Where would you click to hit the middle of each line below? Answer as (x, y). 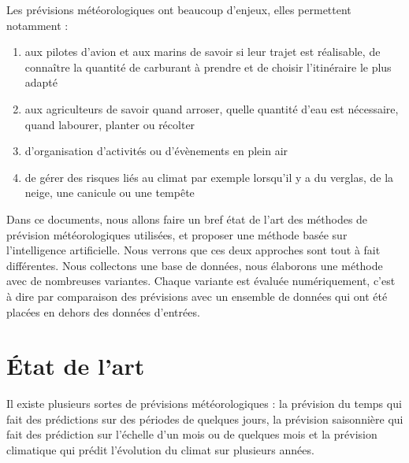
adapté (41, 82)
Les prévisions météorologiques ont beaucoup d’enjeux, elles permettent (179, 9)
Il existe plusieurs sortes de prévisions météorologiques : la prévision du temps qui (204, 404)
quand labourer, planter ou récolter (110, 124)
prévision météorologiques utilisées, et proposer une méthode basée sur (177, 234)
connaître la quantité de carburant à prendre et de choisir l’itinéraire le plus (208, 67)
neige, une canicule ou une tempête (110, 193)
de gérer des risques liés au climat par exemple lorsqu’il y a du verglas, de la (209, 177)
